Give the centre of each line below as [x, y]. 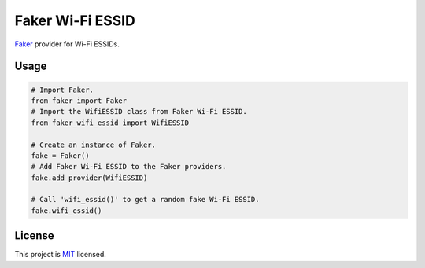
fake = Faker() [60, 156]
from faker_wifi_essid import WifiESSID [110, 123]
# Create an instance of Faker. [94, 145]
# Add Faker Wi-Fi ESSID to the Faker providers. [129, 167]
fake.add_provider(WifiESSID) [89, 178]
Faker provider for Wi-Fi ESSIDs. [67, 44]
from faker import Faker [79, 101]
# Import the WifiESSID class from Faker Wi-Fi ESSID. [139, 112]
